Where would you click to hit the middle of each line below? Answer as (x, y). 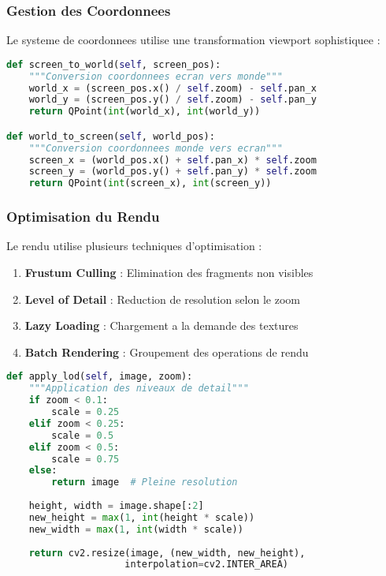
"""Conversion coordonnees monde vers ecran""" (156, 148)
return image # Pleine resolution (145, 482)
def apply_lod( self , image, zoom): (100, 377)
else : (43, 471)
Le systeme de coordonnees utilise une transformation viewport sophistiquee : (193, 40)
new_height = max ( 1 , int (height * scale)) (142, 517)
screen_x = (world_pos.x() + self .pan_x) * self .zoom (173, 160)
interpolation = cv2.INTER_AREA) (206, 565)
